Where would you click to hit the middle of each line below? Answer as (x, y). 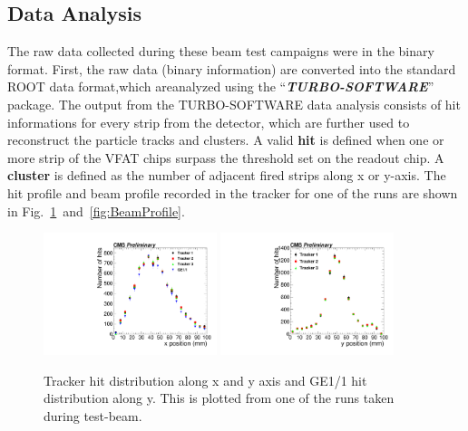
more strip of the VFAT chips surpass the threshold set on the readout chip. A (226, 157)
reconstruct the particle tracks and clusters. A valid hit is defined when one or (226, 140)
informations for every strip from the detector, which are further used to (209, 122)
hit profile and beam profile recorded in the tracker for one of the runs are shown (233, 192)
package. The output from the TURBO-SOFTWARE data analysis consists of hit (234, 104)
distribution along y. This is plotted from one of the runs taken (219, 398)
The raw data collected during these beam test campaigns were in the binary (221, 51)
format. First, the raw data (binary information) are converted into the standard (232, 68)
